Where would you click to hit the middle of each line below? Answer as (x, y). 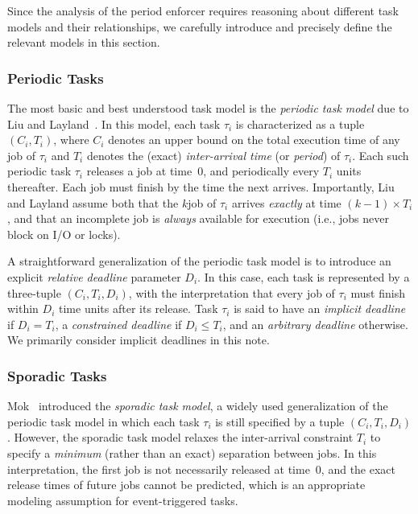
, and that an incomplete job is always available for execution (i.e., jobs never (198, 218)
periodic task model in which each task (103, 421)
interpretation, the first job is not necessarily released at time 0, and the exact (202, 469)
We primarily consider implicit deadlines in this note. (139, 340)
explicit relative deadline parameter (94, 276)
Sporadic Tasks (57, 375)
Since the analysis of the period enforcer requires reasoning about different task (203, 10)
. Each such (381, 155)
